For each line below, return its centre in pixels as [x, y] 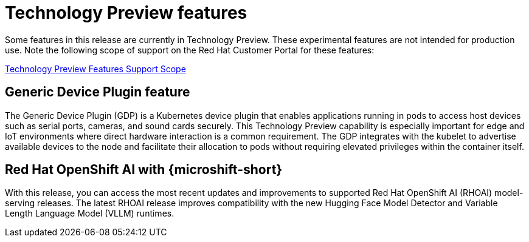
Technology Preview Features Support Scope [95, 69]
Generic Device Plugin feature [98, 92]
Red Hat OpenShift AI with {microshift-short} [144, 170]
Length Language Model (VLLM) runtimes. [90, 213]
